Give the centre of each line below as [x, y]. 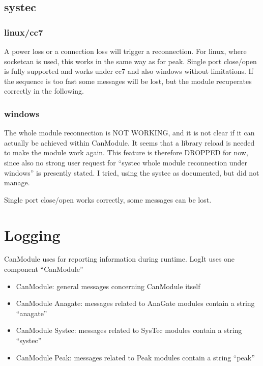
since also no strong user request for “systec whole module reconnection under [126, 162]
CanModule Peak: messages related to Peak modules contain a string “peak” [135, 357]
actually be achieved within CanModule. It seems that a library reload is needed [129, 142]
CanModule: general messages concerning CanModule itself [108, 286]
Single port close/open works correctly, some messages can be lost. [108, 199]
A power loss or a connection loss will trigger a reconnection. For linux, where [125, 51]
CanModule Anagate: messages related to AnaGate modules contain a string [135, 303]
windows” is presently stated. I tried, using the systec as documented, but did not [132, 172]
